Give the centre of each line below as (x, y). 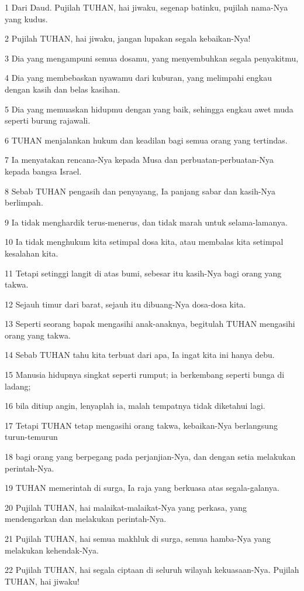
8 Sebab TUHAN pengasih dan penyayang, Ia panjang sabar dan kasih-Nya (140, 191)
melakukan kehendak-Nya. (52, 550)
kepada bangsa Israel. (43, 171)
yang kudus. (26, 18)
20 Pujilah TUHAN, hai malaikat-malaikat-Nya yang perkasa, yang (126, 507)
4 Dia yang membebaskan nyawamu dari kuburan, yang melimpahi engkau (138, 78)
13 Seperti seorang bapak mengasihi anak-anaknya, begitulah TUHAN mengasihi (150, 324)
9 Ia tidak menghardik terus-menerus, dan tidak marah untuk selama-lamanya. (146, 222)
